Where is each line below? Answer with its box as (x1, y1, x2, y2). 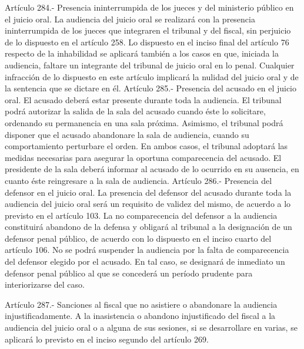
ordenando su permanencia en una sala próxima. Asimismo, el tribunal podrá (5, 116, 283, 129)
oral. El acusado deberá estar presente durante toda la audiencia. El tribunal (5, 93, 282, 106)
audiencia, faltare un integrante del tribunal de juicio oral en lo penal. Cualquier (5, 58, 295, 71)
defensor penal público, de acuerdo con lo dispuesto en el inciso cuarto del (5, 232, 272, 244)
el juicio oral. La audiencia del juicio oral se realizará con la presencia (5, 12, 255, 25)
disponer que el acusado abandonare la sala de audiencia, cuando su (5, 128, 249, 140)
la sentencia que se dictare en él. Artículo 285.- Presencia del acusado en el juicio (5, 82, 297, 94)
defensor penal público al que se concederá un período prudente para (5, 266, 253, 279)
